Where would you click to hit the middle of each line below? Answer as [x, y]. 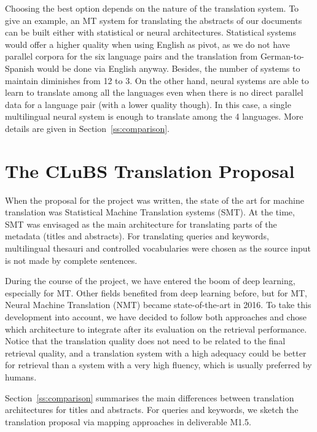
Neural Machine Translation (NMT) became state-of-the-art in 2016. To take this [158, 305]
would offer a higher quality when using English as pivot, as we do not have [147, 44]
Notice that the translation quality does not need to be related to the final [145, 341]
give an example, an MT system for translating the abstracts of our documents [154, 20]
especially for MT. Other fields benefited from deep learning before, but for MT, [156, 292]
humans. [21, 376]
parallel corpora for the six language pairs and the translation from [131, 56]
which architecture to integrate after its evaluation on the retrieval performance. [156, 329]
